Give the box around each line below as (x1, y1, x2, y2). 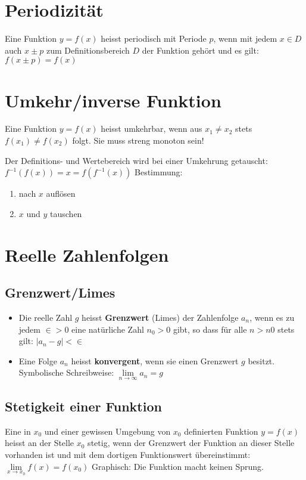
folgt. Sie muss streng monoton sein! (72, 134, 204, 147)
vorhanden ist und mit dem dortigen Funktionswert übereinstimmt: (5, 448, 251, 460)
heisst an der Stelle (5, 436, 74, 449)
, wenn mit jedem (213, 32, 277, 45)
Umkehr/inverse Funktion (5, 88, 221, 112)
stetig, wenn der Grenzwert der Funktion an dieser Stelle (88, 436, 295, 449)
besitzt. (248, 354, 275, 367)
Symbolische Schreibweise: (18, 366, 114, 379)
